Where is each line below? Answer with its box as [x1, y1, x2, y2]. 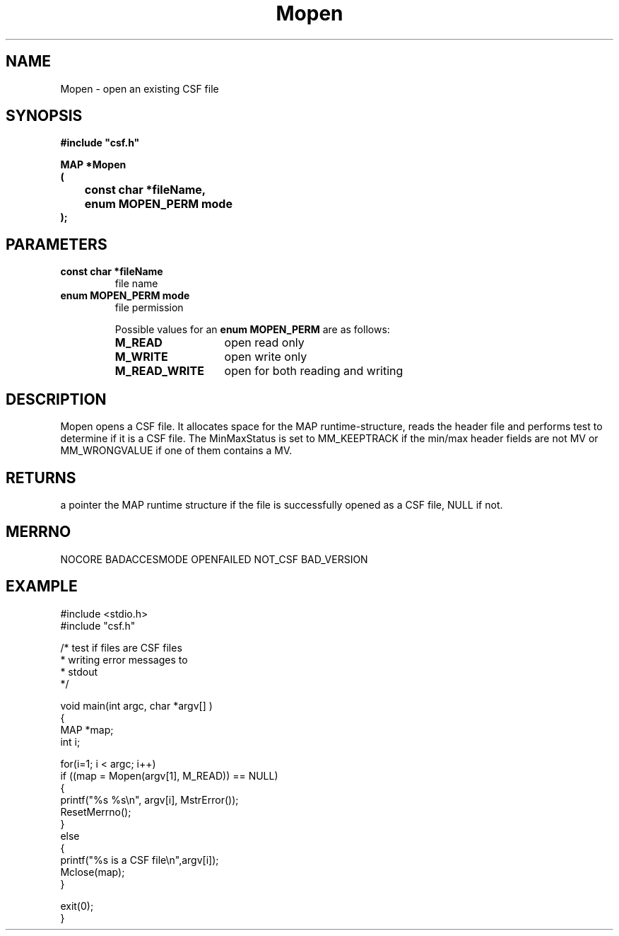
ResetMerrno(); [60, 805, 131, 818]
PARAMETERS [6, 235, 107, 253]
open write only [224, 349, 307, 364]
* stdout [60, 665, 98, 678]
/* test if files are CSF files [60, 641, 182, 654]
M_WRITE [114, 349, 168, 364]
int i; [60, 735, 81, 748]
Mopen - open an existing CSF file [60, 82, 219, 95]
